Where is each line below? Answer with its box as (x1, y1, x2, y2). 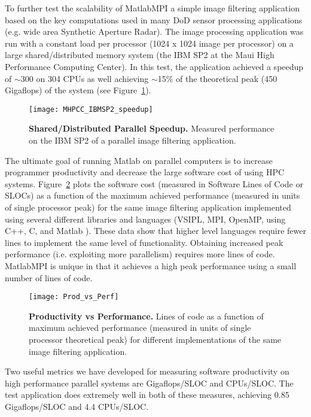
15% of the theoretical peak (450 (157, 72, 278, 84)
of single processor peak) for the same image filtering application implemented (5, 200, 291, 213)
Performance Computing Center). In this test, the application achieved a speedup (5, 60, 304, 72)
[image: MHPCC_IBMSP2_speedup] (29, 105, 153, 114)
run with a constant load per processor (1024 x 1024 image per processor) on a (5, 36, 294, 49)
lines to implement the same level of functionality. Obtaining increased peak (5, 236, 283, 248)
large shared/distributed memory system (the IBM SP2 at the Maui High (5, 48, 275, 61)
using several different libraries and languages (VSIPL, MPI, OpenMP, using (5, 212, 286, 225)
